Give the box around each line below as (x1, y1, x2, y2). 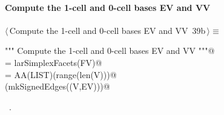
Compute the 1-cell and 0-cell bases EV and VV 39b (9, 24, 206, 36)
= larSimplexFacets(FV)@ (5, 56, 102, 68)
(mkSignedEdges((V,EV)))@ (5, 80, 110, 93)
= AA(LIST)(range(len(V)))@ (5, 68, 117, 80)
